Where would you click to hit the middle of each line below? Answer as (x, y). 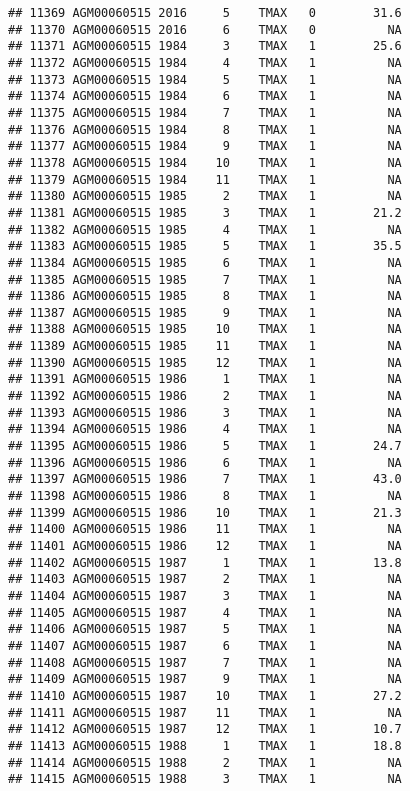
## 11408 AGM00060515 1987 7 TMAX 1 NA (205, 662)
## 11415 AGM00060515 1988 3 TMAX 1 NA (205, 779)
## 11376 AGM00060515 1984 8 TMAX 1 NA (205, 129)
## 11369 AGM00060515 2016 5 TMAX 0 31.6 (205, 13)
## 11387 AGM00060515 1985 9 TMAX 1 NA (205, 312)
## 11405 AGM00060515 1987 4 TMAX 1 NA (205, 612)
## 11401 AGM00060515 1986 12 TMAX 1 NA (205, 546)
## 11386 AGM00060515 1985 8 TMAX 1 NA (205, 296)
